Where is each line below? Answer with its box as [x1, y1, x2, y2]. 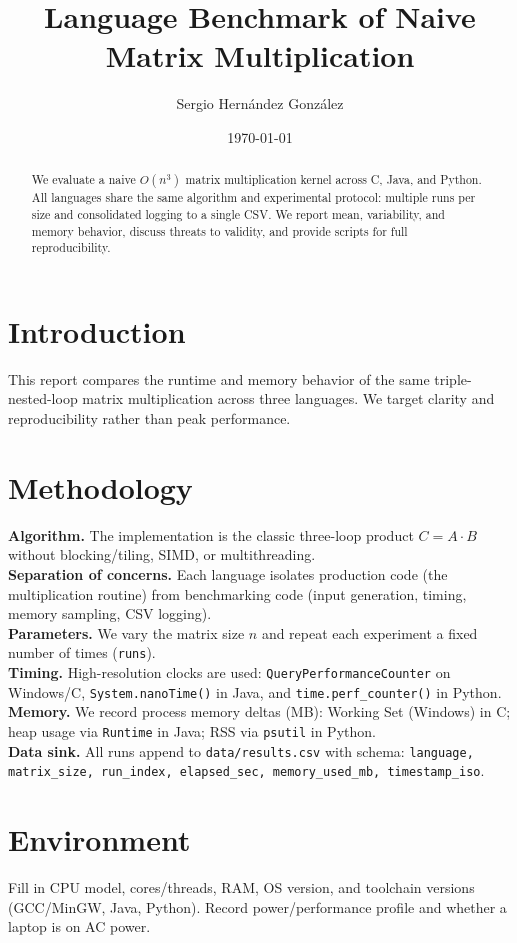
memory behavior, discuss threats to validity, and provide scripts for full [31, 222, 408, 239]
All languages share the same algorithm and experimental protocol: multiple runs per [31, 189, 476, 206]
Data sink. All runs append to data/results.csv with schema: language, [8, 740, 474, 761]
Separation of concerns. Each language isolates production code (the [8, 563, 448, 584]
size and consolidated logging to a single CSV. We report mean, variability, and [31, 205, 445, 222]
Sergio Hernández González [176, 93, 344, 114]
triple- [434, 368, 472, 389]
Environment [8, 819, 191, 860]
